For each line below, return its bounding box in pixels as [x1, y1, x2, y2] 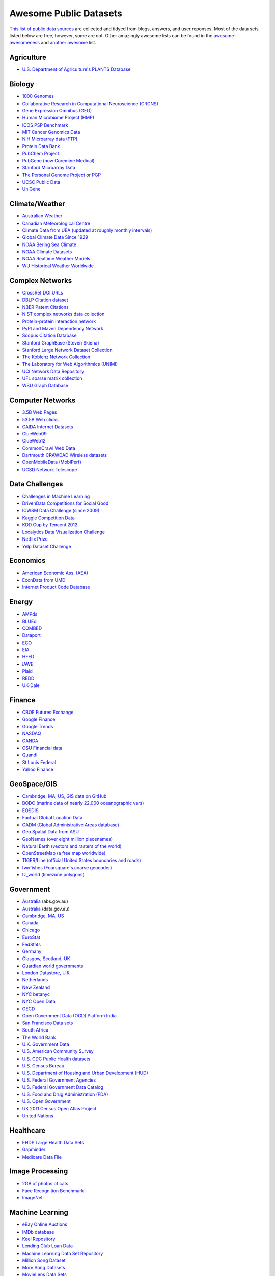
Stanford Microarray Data [22, 165, 76, 171]
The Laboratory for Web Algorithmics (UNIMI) [22, 361, 118, 367]
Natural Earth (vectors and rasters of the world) [22, 843, 122, 849]
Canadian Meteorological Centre [22, 220, 91, 226]
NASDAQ [22, 730, 41, 737]
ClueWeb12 [22, 438, 46, 444]
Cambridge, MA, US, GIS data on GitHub [22, 793, 107, 799]
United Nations [22, 1113, 53, 1119]
